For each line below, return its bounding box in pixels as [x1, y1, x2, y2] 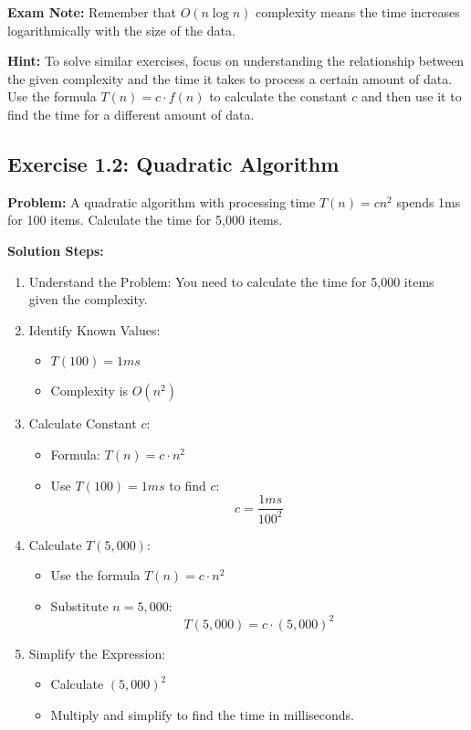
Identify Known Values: [28, 320, 161, 339]
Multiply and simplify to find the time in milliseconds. [50, 704, 354, 724]
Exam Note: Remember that [7, 3, 176, 21]
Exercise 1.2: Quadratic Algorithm [7, 149, 340, 177]
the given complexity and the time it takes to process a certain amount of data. [7, 69, 453, 88]
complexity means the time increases [255, 3, 460, 21]
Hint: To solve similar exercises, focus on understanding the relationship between [7, 51, 465, 70]
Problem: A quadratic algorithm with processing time [7, 192, 316, 211]
